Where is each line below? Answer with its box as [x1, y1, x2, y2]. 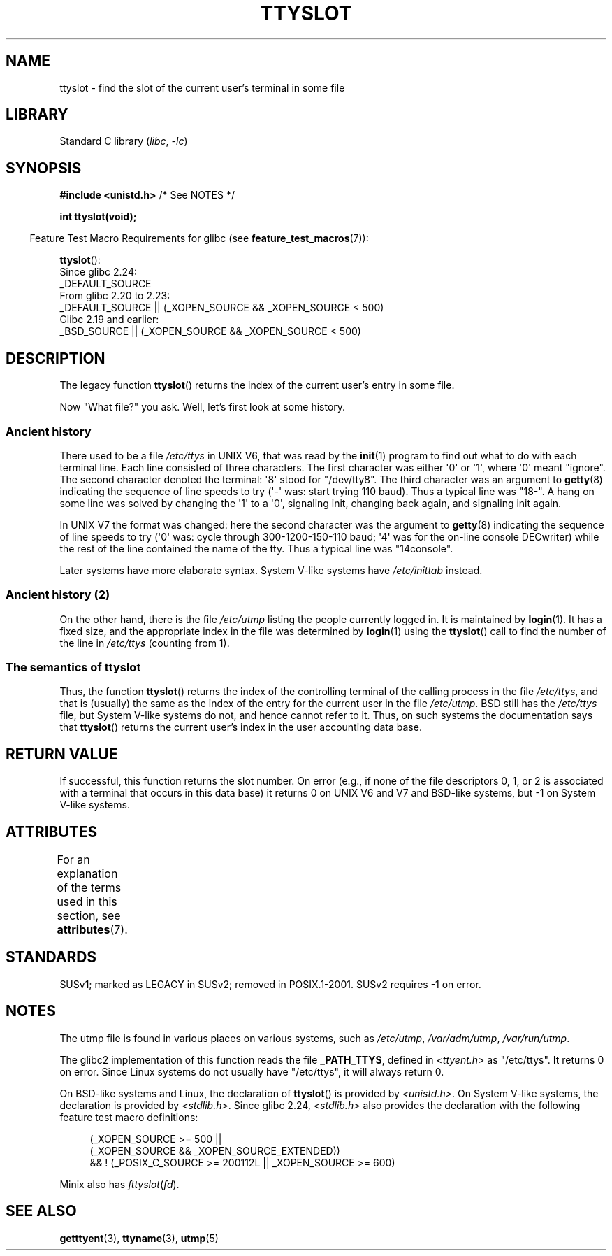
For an [57, 852, 90, 867]
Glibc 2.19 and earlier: [59, 313, 159, 326]
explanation [57, 866, 118, 881]
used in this [57, 894, 117, 909]
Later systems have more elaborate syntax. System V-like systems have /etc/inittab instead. [59, 564, 483, 576]
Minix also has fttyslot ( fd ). [59, 1178, 180, 1190]
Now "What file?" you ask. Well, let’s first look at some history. [59, 401, 346, 413]
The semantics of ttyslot [6, 660, 141, 674]
